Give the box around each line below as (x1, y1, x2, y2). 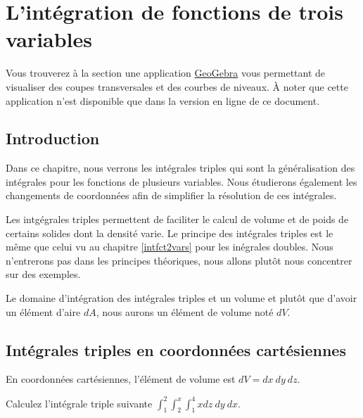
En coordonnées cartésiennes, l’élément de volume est (6, 372, 236, 386)
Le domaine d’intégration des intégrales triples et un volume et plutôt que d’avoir (6, 291, 357, 305)
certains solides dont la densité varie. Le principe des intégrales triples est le (6, 225, 333, 240)
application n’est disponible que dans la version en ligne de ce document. (6, 93, 320, 108)
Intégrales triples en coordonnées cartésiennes (6, 338, 346, 360)
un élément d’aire (6, 304, 81, 319)
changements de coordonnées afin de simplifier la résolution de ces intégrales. (6, 188, 337, 203)
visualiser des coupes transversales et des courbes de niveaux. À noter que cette (6, 79, 348, 94)
